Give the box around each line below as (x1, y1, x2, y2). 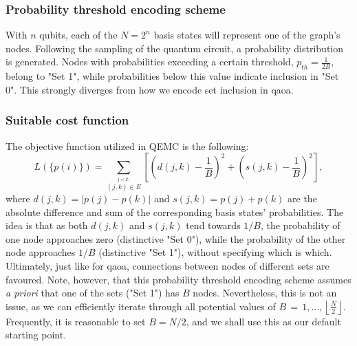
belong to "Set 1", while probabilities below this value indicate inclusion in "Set (6, 69, 339, 83)
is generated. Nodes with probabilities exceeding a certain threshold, (6, 54, 294, 69)
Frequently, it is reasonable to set (6, 314, 146, 328)
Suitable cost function (6, 111, 129, 129)
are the (288, 191, 317, 206)
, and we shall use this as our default (186, 314, 341, 328)
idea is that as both (6, 218, 88, 233)
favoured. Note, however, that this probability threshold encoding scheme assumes (6, 272, 351, 286)
